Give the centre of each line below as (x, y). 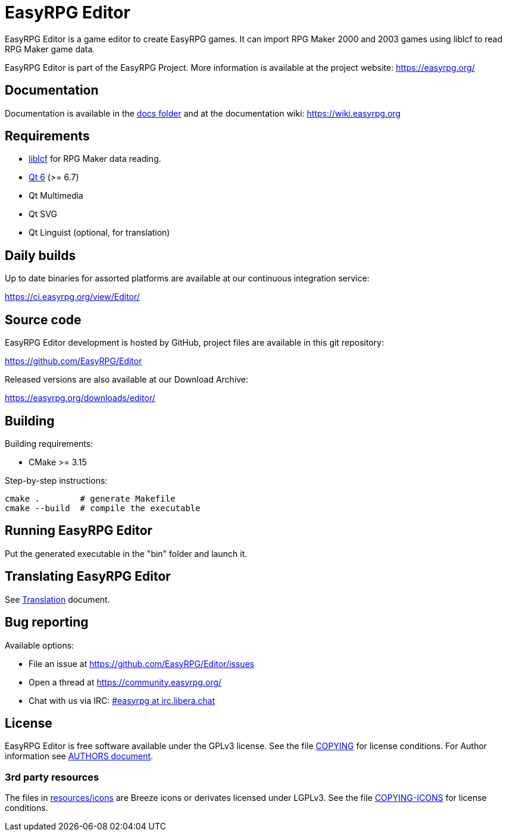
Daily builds (40, 255)
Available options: (40, 645)
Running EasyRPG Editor (79, 531)
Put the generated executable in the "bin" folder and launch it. (126, 553)
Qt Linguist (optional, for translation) (99, 233)
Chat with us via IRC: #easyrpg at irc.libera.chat (122, 700)
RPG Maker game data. (50, 49)
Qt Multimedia (56, 196)
